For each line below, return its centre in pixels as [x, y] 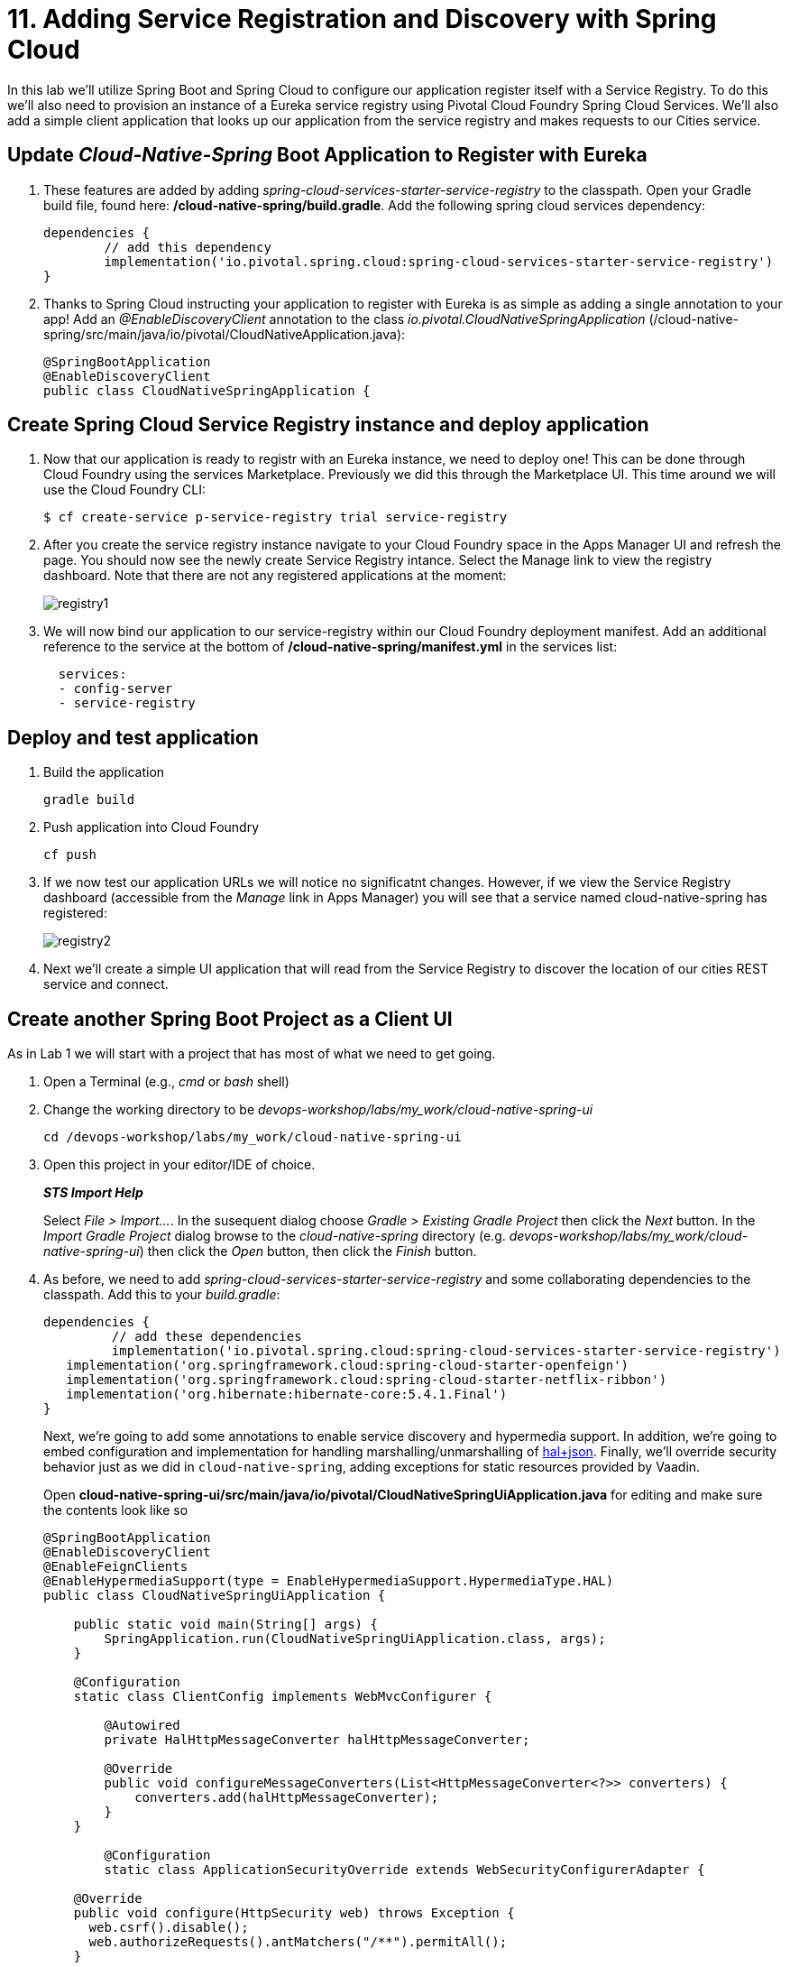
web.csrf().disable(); [169, 1928]
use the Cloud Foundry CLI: [124, 490]
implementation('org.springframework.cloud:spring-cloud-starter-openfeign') [348, 1366]
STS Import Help [93, 1193]
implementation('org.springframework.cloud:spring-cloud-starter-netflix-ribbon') [367, 1380]
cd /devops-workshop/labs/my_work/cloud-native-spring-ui [253, 1137]
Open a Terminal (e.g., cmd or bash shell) [166, 1082]
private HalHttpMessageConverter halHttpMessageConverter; [317, 1740]
